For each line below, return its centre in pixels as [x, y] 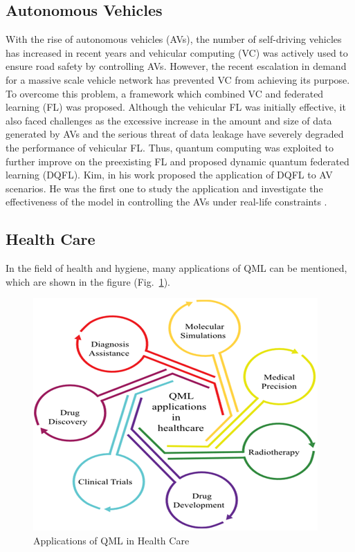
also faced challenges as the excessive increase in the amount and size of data [169, 120]
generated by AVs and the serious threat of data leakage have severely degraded [175, 134]
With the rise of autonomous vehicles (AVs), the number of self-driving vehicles [174, 39]
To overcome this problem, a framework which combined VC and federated [165, 93]
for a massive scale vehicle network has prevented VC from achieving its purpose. [178, 79]
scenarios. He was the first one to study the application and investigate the [164, 188]
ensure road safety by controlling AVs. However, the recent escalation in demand [176, 66]
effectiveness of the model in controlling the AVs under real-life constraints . [166, 202]
